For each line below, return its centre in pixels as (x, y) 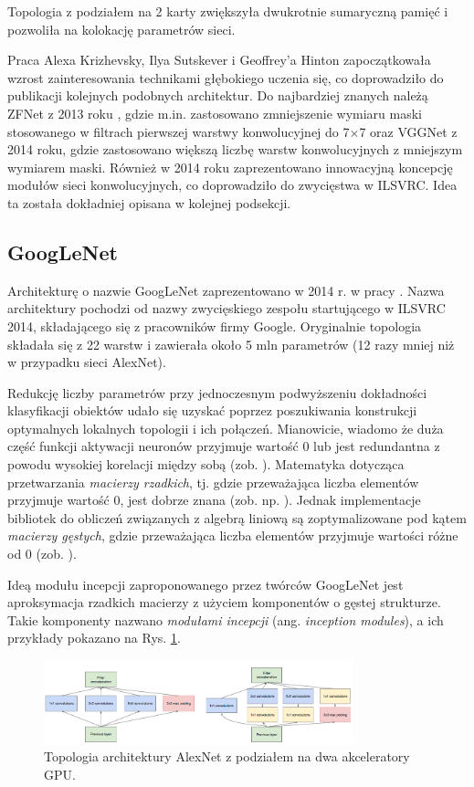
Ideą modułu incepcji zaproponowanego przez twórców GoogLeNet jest (205, 584)
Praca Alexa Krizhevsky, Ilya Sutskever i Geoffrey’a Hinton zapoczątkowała (219, 60)
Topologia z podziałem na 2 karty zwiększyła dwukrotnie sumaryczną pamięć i (228, 11)
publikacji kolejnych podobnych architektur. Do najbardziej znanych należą (218, 95)
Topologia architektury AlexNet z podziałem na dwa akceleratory (227, 756)
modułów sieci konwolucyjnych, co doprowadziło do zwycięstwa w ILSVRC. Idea (232, 185)
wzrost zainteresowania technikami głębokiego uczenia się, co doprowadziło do (226, 77)
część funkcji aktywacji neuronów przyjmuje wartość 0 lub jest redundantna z (224, 446)
